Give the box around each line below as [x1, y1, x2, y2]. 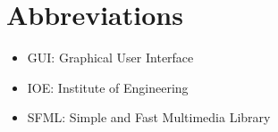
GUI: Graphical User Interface [27, 48, 194, 67]
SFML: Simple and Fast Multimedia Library [27, 108, 271, 127]
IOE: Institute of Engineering [27, 78, 189, 96]
